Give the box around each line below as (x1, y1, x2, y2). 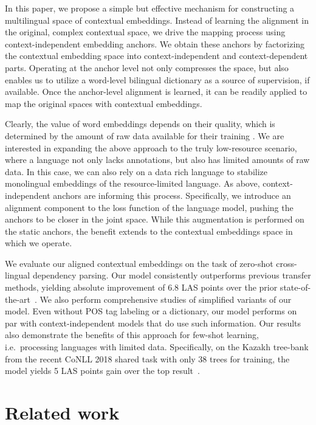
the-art (5, 292, 31, 305)
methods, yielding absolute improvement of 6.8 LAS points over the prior (5, 281, 278, 294)
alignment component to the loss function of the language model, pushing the (5, 201, 294, 213)
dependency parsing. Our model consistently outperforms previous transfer (32, 269, 311, 282)
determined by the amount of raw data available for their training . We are (5, 129, 284, 142)
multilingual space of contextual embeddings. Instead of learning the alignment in (5, 13, 309, 26)
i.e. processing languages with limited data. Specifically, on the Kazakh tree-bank (5, 340, 309, 353)
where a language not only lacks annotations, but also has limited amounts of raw (5, 153, 310, 166)
